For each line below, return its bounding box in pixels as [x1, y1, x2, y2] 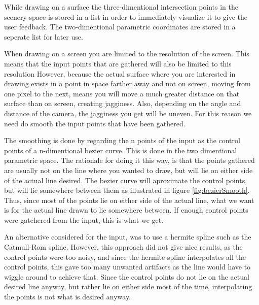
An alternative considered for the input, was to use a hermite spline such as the [4, 231, 251, 242]
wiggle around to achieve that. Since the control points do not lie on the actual [4, 271, 249, 282]
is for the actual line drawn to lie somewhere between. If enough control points [4, 205, 248, 215]
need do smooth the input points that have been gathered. [4, 118, 186, 128]
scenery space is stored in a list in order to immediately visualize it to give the [4, 11, 248, 22]
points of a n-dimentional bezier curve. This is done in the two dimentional [4, 145, 237, 155]
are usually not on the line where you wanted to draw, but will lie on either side [4, 164, 253, 175]
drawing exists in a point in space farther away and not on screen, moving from [4, 78, 251, 89]
